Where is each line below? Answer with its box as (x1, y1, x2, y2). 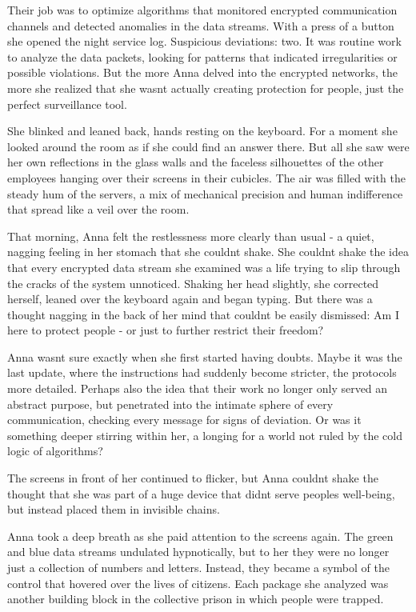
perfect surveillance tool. (7, 95, 127, 112)
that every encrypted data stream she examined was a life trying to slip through (7, 258, 401, 275)
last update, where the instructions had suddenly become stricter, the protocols (7, 364, 397, 381)
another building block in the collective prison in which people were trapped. (7, 590, 384, 607)
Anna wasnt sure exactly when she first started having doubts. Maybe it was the (7, 348, 402, 365)
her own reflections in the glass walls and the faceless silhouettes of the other (7, 154, 384, 170)
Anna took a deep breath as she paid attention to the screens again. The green (7, 527, 394, 544)
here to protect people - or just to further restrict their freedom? (7, 322, 324, 338)
